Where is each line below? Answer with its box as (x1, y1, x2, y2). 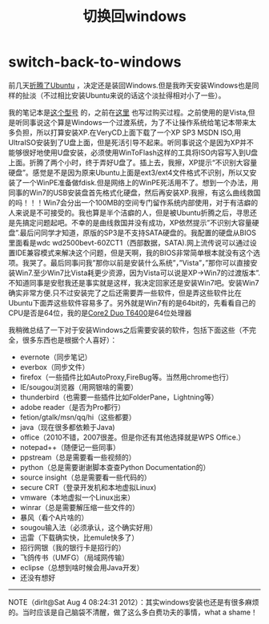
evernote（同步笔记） (19, 352, 92, 362)
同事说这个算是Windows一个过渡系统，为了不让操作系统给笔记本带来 (22, 117, 250, 127)
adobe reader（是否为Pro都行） (19, 402, 126, 411)
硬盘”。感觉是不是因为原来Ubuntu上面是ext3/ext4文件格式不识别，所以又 (8, 168, 250, 177)
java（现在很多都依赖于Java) (19, 422, 115, 432)
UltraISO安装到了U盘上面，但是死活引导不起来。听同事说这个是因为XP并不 (8, 137, 255, 147)
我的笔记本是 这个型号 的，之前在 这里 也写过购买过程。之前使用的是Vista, (8, 107, 248, 117)
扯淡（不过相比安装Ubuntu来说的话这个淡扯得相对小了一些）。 (22, 90, 226, 100)
